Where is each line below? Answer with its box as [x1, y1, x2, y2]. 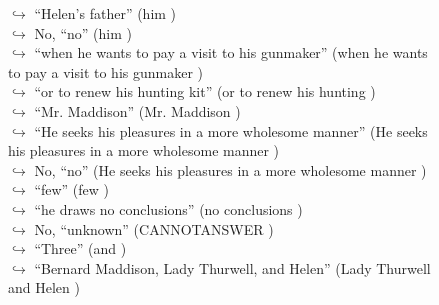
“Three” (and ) [34, 238, 127, 259]
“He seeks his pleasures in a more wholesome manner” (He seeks [34, 120, 428, 141]
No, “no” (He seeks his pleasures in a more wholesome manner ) [34, 159, 427, 180]
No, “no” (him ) [34, 22, 133, 43]
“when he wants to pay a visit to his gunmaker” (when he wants [34, 42, 428, 63]
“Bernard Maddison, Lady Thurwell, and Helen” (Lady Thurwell [34, 257, 431, 278]
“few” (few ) [34, 179, 110, 200]
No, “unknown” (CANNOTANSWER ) [34, 218, 274, 239]
